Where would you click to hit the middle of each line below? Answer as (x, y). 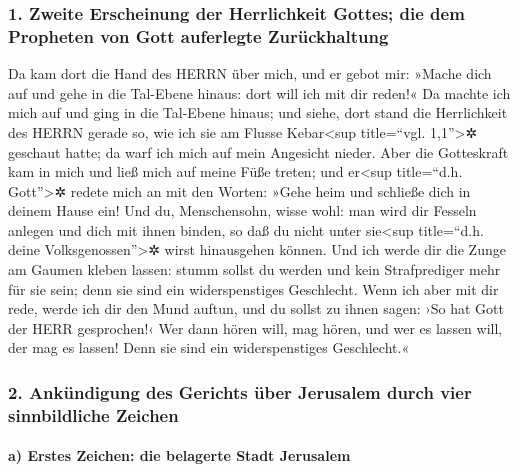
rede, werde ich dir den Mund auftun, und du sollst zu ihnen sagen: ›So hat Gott (256, 308)
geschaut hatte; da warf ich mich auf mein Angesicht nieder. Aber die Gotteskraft (258, 151)
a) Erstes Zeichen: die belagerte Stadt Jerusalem (179, 455)
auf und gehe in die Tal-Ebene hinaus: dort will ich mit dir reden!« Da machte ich (259, 92)
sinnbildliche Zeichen (93, 414)
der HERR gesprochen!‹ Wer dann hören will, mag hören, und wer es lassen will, (255, 327)
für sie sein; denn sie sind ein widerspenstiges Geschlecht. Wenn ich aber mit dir (253, 288)
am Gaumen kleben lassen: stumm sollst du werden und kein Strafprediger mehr (254, 269)
